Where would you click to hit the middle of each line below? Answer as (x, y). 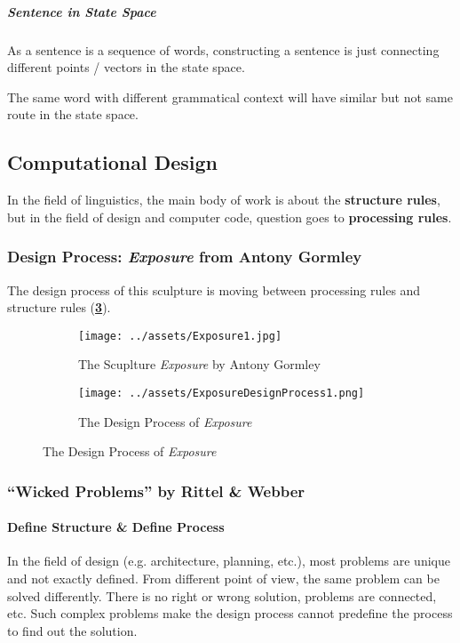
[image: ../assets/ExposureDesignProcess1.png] (222, 393)
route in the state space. (73, 114)
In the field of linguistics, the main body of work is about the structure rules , (224, 200)
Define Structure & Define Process (116, 527)
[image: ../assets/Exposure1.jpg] (180, 336)
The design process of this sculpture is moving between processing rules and (214, 289)
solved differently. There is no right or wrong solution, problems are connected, (222, 595)
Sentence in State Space (82, 11)
